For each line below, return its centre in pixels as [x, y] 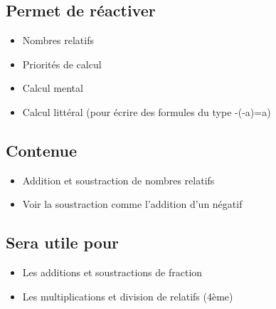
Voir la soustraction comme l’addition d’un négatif [132, 204]
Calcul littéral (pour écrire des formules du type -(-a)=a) [147, 111]
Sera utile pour [63, 242]
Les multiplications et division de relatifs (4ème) [128, 296]
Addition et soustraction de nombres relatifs [118, 180]
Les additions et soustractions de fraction [112, 272]
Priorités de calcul [62, 64]
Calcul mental [53, 88]
